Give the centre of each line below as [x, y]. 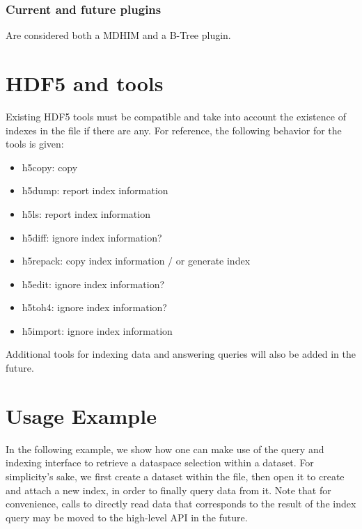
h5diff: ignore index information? [92, 237]
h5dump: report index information [95, 190]
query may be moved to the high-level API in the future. [127, 517]
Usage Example [81, 415]
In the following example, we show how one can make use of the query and [165, 449]
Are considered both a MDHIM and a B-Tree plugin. [118, 35]
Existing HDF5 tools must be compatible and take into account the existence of [176, 116]
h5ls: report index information [86, 213]
